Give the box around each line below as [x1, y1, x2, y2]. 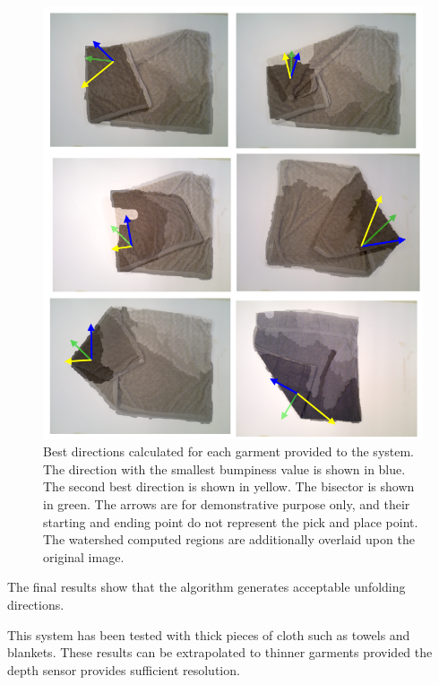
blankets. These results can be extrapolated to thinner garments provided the [7, 643, 433, 662]
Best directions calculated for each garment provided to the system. [43, 442, 415, 461]
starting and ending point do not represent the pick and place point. [43, 512, 418, 531]
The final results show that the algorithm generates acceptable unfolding [7, 577, 406, 596]
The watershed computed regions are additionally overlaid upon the [43, 530, 415, 549]
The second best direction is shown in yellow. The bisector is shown [43, 477, 415, 496]
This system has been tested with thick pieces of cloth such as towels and [7, 625, 410, 644]
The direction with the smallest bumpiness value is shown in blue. [43, 459, 406, 478]
